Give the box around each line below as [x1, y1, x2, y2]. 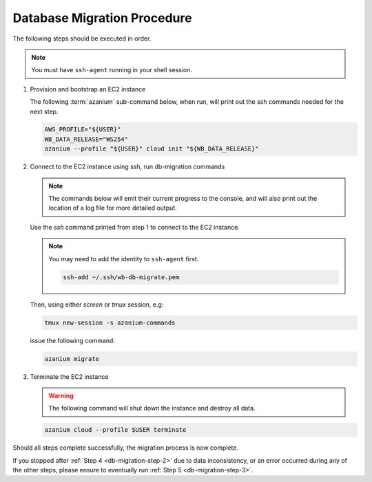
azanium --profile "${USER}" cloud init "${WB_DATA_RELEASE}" [44, 145, 259, 153]
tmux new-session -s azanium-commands [44, 318, 176, 327]
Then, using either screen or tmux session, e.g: [30, 300, 164, 309]
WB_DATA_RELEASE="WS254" [44, 135, 129, 143]
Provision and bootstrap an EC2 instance [30, 85, 146, 93]
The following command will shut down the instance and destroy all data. [48, 404, 256, 413]
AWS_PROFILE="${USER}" [44, 126, 121, 133]
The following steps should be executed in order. [12, 34, 152, 43]
